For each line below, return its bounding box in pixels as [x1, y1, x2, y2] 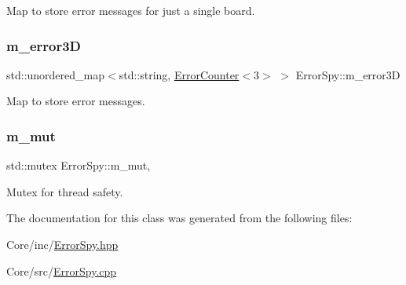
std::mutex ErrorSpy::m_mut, [6, 157, 151, 174]
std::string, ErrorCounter [119, 66, 240, 82]
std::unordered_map [6, 66, 105, 82]
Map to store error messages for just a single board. [6, 2, 255, 18]
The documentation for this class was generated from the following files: [6, 210, 353, 226]
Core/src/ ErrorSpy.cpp [6, 262, 117, 279]
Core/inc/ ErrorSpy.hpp [6, 236, 119, 252]
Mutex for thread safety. [6, 183, 123, 199]
